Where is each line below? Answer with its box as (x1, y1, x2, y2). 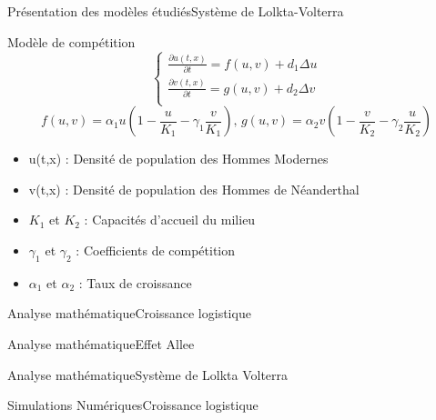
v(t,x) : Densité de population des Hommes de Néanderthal (28, 179, 360, 198)
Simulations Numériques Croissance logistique (7, 395, 259, 415)
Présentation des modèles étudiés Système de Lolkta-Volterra (7, 2, 344, 20)
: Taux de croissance (78, 273, 192, 292)
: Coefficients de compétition (76, 240, 236, 259)
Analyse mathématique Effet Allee (7, 334, 195, 353)
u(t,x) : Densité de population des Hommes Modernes (28, 149, 329, 168)
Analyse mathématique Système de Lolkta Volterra (7, 365, 289, 384)
